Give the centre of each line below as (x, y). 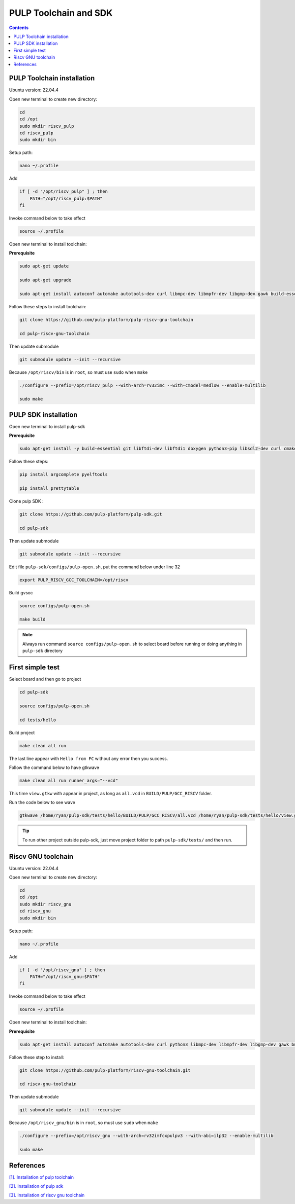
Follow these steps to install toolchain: (48, 306)
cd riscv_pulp (36, 133)
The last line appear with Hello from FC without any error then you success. (88, 758)
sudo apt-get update (44, 266)
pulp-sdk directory (43, 651)
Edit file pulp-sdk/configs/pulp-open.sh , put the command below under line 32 (95, 567)
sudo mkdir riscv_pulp (47, 126)
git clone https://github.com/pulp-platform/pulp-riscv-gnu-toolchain (106, 320)
